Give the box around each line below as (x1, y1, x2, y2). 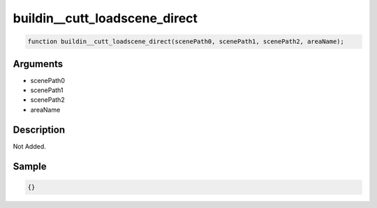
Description (13, 124, 66, 135)
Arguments (13, 58, 64, 70)
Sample (13, 161, 47, 172)
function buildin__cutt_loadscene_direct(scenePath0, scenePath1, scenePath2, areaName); (27, 38, 345, 45)
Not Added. (13, 142, 47, 150)
